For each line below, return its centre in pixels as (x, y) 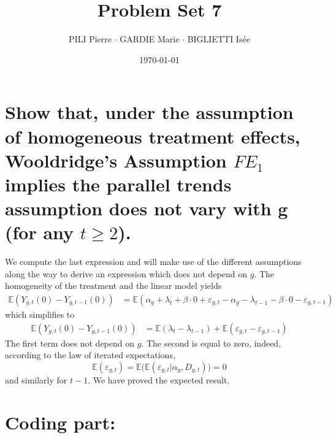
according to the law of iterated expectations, (90, 355)
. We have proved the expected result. (159, 379)
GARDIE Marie (150, 39)
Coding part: (60, 422)
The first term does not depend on (70, 343)
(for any (40, 232)
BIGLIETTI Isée (219, 39)
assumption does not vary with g (147, 208)
